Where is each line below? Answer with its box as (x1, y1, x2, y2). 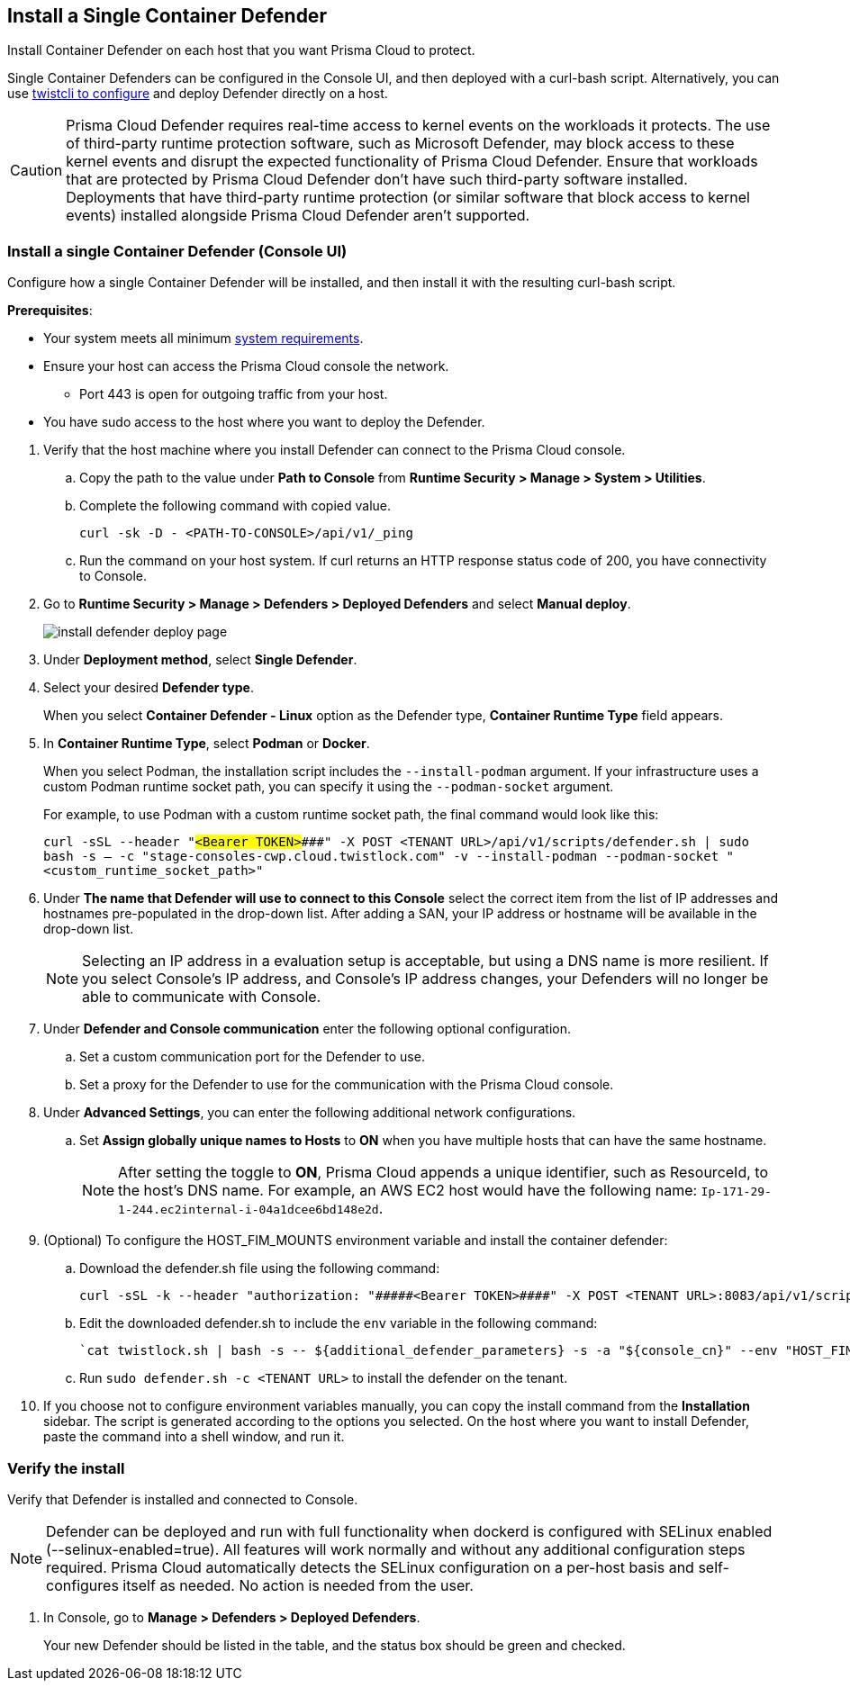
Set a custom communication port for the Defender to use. (79, 1049, 425, 1065)
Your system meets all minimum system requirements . (43, 330, 364, 347)
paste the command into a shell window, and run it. (43, 1429, 345, 1445)
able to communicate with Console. (82, 988, 321, 1006)
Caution (10, 161, 63, 180)
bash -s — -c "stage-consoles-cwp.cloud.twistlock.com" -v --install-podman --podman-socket (43, 849, 719, 864)
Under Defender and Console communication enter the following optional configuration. (43, 1021, 572, 1037)
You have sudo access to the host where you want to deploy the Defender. (43, 414, 485, 430)
